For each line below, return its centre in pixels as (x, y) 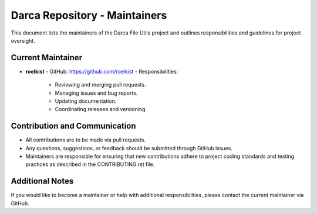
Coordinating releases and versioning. (101, 109)
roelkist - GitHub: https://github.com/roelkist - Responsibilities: (102, 71)
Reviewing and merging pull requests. (100, 85)
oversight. (23, 40)
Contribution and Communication (73, 126)
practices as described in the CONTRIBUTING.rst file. (90, 164)
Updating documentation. (86, 101)
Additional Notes (42, 181)
